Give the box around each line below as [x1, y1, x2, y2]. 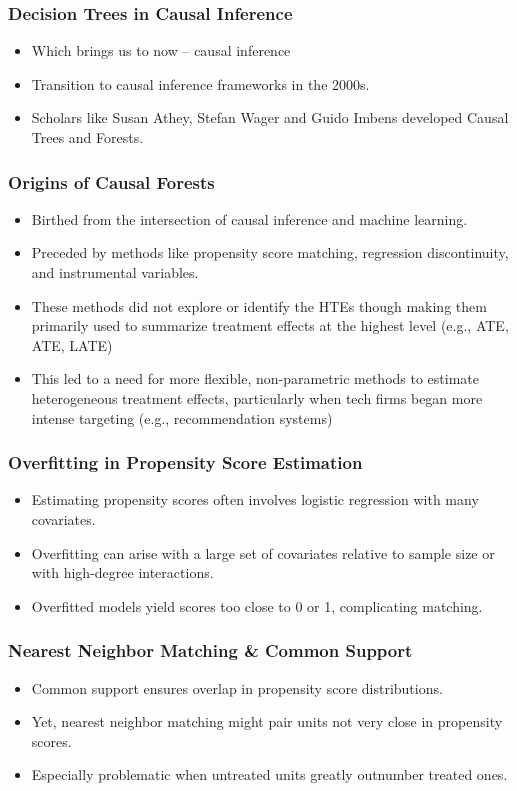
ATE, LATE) [31, 334, 113, 355]
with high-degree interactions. [31, 562, 214, 583]
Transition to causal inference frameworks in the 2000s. [31, 73, 370, 94]
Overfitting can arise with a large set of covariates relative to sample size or [31, 542, 495, 563]
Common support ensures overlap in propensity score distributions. [31, 677, 443, 698]
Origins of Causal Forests [8, 169, 215, 194]
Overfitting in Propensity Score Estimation [8, 450, 363, 475]
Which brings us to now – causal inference [31, 40, 291, 61]
